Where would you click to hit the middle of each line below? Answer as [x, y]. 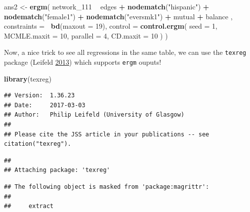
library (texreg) [28, 78]
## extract [29, 206]
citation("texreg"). [38, 144]
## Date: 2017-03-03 [45, 105]
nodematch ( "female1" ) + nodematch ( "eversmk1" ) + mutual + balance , [118, 16]
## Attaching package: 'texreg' [57, 170]
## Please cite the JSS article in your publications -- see [107, 134]
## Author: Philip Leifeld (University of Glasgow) [94, 115]
